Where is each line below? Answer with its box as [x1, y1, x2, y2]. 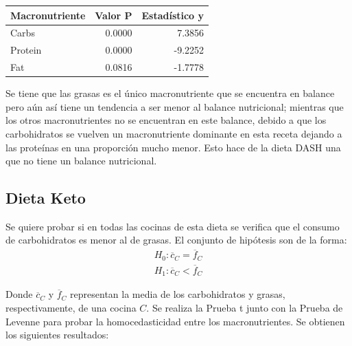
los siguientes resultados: [5, 327, 109, 342]
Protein [10, 43, 42, 57]
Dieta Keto [5, 187, 86, 208]
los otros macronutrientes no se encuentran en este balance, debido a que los [5, 113, 327, 127]
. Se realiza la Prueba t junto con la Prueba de [146, 301, 343, 315]
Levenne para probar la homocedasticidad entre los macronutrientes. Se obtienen [5, 314, 345, 328]
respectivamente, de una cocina [5, 301, 137, 315]
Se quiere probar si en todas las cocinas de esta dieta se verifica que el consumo [5, 219, 340, 233]
